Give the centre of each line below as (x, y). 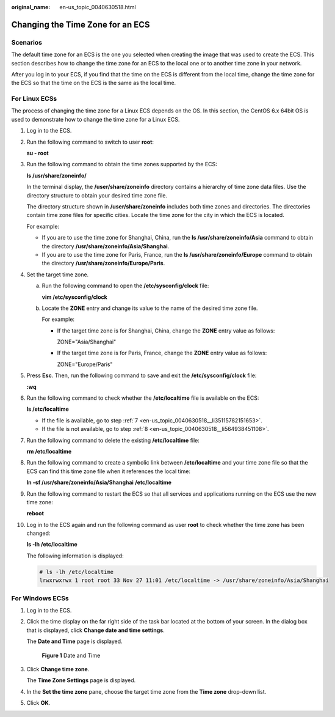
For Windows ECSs (40, 598)
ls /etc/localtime (48, 409)
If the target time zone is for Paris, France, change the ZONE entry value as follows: (162, 353)
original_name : (31, 7)
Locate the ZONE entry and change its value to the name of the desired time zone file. (150, 308)
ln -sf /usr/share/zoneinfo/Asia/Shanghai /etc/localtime (99, 482)
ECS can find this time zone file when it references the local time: (108, 471)
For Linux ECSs (34, 99)
